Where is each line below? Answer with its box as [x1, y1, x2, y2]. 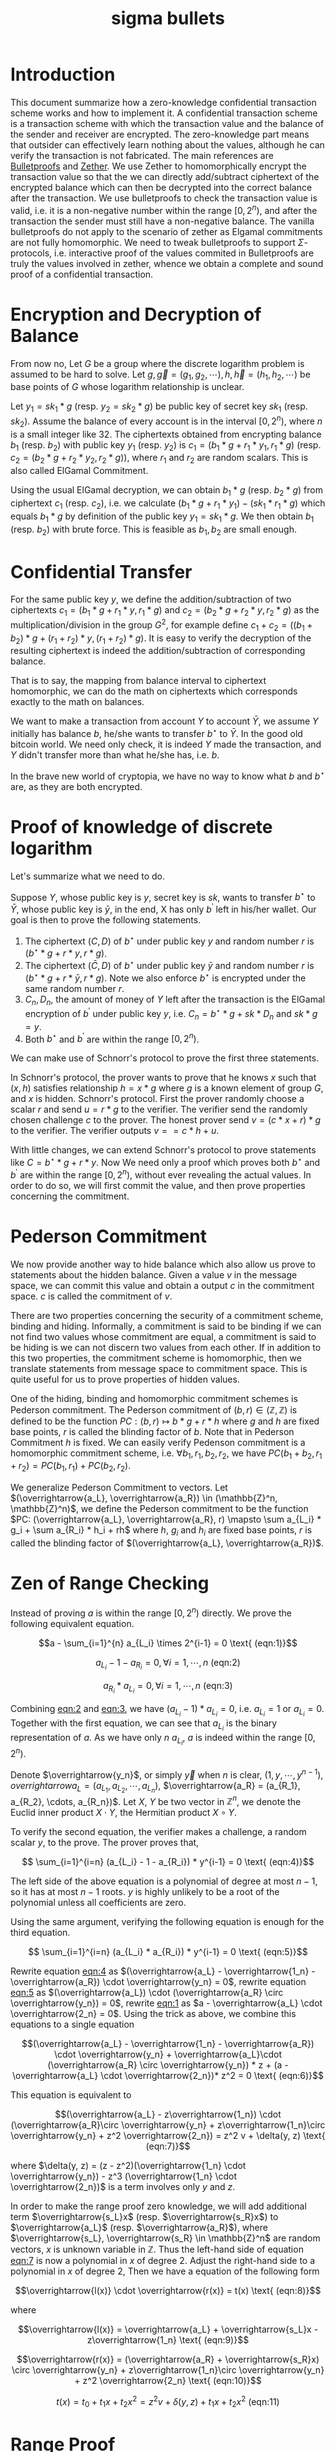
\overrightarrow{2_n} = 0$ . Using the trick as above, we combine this [10, 2008, 297, 2020]
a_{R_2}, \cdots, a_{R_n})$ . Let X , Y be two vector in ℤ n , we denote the [10, 1793, 302, 1807]
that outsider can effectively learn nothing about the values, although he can [10, 138, 325, 151]
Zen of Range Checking [10, 1572, 210, 1595]
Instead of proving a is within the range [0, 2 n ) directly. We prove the [10, 1605, 292, 1619]
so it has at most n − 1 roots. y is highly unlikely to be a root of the [10, 1886, 280, 1898]
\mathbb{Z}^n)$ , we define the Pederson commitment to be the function [10, 1503, 309, 1515]
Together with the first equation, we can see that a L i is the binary [10, 1717, 278, 1733]
